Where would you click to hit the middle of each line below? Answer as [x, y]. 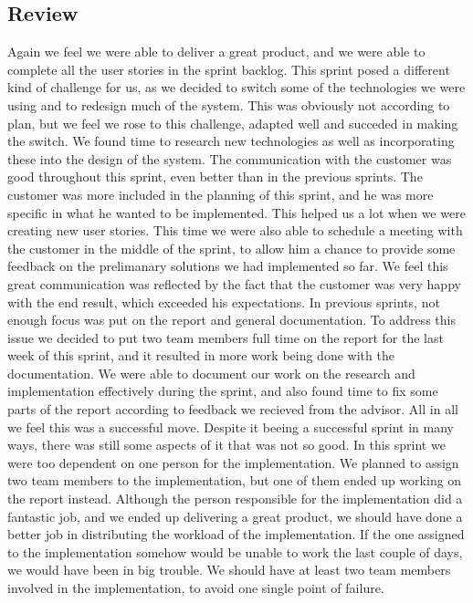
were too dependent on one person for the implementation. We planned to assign [233, 462]
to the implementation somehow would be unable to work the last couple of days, [235, 551]
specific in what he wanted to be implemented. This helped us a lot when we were [236, 212]
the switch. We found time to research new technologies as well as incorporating [231, 141]
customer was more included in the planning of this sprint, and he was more [221, 194]
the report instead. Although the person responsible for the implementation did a [235, 499]
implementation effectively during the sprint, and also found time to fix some [223, 391]
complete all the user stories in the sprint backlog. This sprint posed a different [229, 69]
